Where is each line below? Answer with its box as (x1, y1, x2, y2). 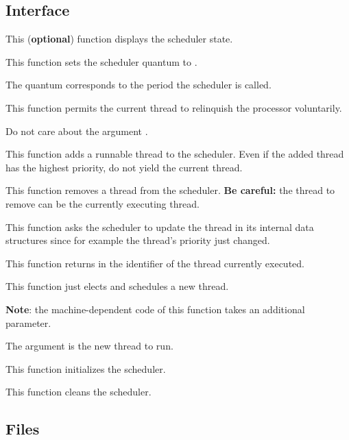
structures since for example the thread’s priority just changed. (5, 233, 270, 247)
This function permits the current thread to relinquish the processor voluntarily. (5, 100, 342, 114)
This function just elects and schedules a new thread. (5, 279, 229, 293)
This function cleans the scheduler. (5, 384, 152, 399)
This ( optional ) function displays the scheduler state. (5, 32, 233, 46)
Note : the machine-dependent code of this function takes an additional (5, 302, 305, 316)
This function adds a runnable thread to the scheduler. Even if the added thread (5, 147, 344, 161)
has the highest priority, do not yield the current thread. (5, 160, 243, 174)
